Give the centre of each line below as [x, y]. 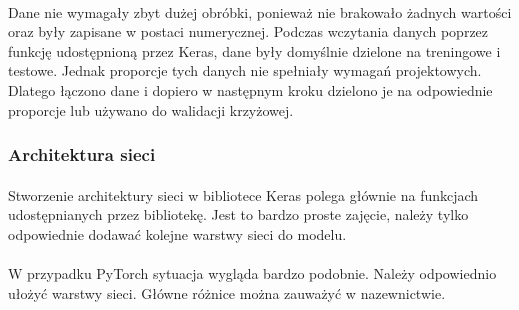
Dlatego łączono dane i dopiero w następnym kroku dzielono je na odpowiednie [250, 89]
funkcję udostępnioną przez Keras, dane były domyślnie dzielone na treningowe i [254, 50]
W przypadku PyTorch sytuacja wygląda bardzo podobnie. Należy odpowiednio [252, 272]
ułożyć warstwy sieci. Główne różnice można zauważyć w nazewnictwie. [227, 292]
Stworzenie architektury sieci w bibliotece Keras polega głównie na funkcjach [243, 194]
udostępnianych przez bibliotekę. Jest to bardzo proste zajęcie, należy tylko [238, 214]
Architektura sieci [82, 154]
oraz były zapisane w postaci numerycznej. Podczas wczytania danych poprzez [248, 31]
